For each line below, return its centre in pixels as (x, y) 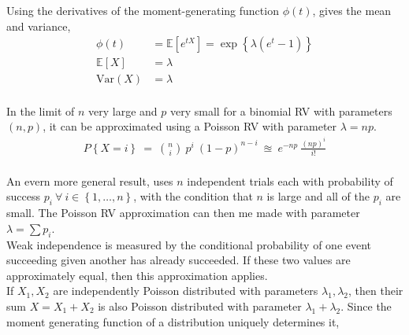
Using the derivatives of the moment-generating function (143, 10)
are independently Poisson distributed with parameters (186, 291)
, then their (376, 291)
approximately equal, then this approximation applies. (137, 275)
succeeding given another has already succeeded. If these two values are (178, 260)
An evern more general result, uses (90, 180)
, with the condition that (193, 196)
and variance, (39, 26)
